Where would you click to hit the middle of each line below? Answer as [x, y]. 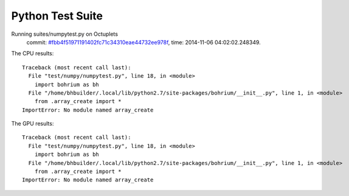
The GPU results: [33, 124]
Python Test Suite [57, 16]
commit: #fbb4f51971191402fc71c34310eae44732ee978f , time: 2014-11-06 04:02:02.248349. [143, 42]
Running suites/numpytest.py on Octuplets [65, 34]
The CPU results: [33, 53]
